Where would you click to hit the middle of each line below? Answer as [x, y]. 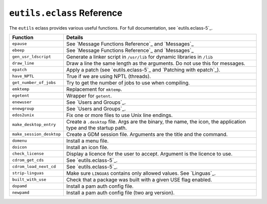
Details [75, 37]
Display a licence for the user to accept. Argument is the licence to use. [149, 154]
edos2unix [23, 115]
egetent [21, 96]
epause [20, 44]
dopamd [20, 186]
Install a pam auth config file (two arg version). [120, 193]
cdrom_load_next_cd [34, 167]
